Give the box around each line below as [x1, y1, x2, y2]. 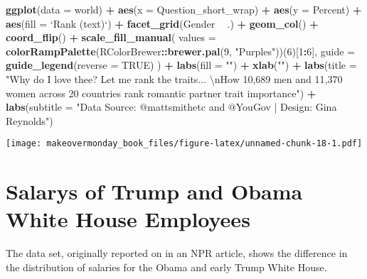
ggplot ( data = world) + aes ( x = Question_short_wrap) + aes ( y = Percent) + [6, 2, 362, 16]
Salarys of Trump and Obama [6, 177, 303, 206]
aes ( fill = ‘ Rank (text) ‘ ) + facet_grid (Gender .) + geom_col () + [6, 16, 319, 31]
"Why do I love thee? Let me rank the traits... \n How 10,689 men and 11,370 [6, 71, 343, 86]
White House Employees [6, 204, 250, 234]
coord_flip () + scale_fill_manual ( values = [6, 30, 216, 45]
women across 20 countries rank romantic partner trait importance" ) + [6, 85, 317, 100]
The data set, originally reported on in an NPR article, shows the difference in [6, 246, 348, 261]
